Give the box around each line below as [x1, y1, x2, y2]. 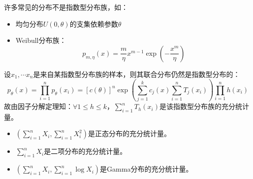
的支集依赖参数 [69, 18, 118, 29]
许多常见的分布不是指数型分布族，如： [4, 2, 128, 12]
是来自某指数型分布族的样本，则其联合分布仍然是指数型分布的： [33, 69, 240, 79]
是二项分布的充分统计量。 [44, 146, 127, 156]
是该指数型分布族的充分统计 [159, 101, 249, 111]
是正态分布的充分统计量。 [88, 128, 171, 139]
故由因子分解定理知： [4, 101, 73, 111]
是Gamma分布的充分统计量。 [100, 164, 193, 174]
